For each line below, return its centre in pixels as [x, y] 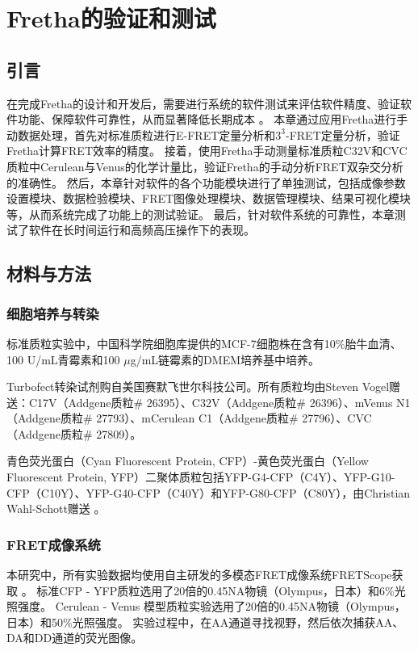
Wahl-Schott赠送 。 [56, 508]
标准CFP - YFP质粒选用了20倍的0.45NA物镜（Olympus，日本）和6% [215, 590]
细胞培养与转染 [53, 313]
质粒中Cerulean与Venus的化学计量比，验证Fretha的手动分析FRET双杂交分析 [205, 166]
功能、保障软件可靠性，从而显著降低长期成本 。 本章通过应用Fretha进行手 [213, 119]
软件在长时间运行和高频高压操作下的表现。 [142, 230]
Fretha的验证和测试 [111, 18]
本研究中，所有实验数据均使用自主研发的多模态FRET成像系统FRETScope [199, 575]
